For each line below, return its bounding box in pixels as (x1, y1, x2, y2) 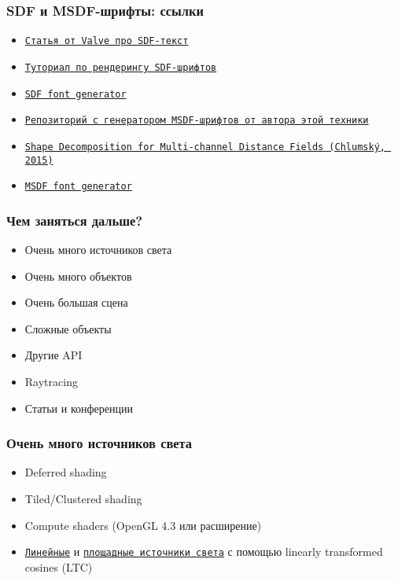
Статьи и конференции (24, 399, 133, 416)
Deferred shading (24, 464, 107, 480)
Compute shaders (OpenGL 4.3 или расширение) (24, 517, 262, 533)
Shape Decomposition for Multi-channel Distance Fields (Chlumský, (24, 141, 385, 153)
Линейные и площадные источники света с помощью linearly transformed (24, 543, 383, 560)
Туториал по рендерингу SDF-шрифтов (24, 61, 217, 73)
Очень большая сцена (24, 294, 128, 311)
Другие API (24, 347, 83, 363)
